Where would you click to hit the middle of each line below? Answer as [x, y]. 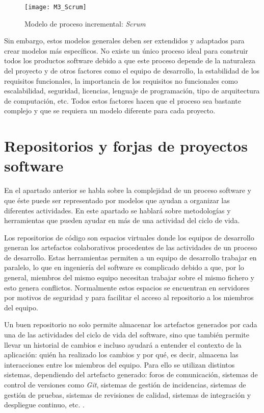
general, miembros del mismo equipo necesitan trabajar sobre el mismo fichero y [129, 277]
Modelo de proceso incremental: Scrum [85, 23]
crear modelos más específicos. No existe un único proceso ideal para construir [126, 50]
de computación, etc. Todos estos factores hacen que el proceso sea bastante [123, 100]
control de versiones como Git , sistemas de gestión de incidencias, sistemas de [125, 384]
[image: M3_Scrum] [56, 7]
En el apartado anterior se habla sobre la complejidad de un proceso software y [128, 190]
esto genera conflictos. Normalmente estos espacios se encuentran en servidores [127, 287]
